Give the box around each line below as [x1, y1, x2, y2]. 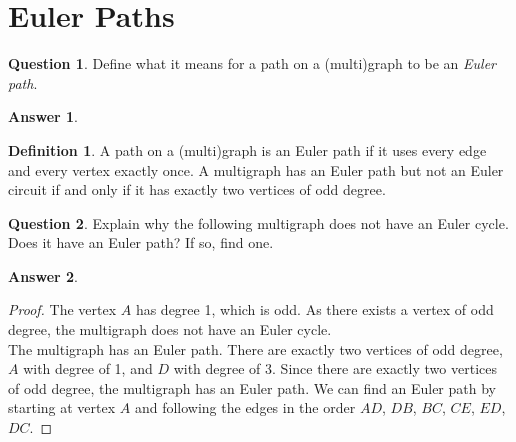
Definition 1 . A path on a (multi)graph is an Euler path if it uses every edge [8, 139, 487, 160]
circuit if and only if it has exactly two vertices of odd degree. [8, 179, 386, 200]
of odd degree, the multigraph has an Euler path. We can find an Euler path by [8, 377, 496, 398]
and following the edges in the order [134, 397, 356, 418]
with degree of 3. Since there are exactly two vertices [173, 358, 497, 379]
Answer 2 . [8, 265, 78, 286]
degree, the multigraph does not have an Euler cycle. [8, 319, 332, 340]
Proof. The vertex [8, 299, 117, 320]
